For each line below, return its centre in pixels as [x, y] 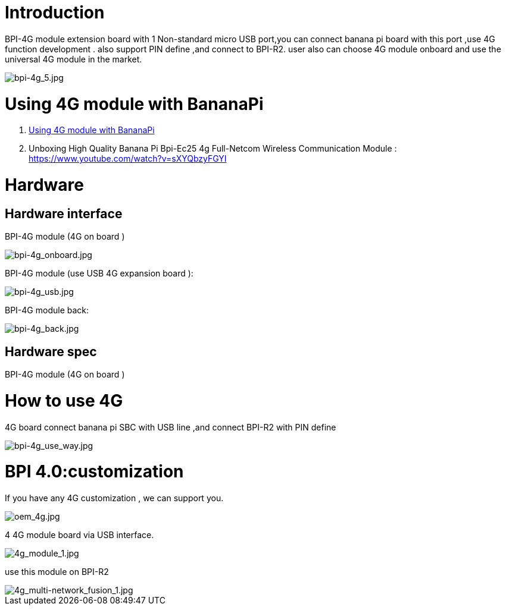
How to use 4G [64, 400]
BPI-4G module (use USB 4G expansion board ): [99, 273]
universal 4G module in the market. [74, 59]
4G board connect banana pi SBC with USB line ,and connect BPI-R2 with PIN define [171, 427]
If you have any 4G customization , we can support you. [114, 498]
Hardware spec [51, 351]
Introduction [55, 12]
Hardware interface [64, 213]
